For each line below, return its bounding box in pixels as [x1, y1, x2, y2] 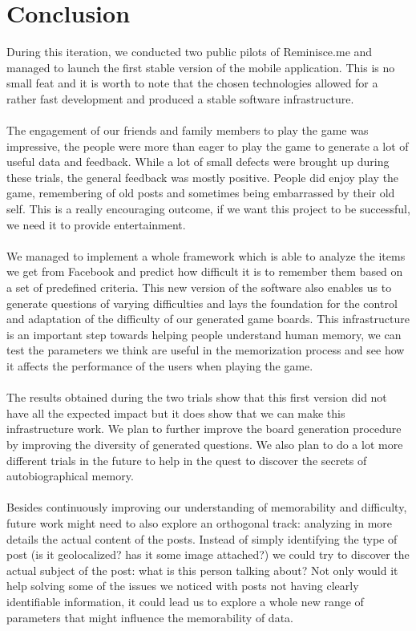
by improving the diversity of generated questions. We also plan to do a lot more [6, 435, 403, 452]
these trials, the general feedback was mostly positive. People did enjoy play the [6, 168, 399, 185]
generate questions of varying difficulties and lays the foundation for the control [6, 294, 398, 311]
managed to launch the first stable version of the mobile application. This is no [6, 59, 395, 75]
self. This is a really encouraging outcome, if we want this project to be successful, [6, 200, 410, 217]
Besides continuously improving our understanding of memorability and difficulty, [6, 499, 407, 516]
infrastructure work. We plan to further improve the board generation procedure [6, 420, 402, 437]
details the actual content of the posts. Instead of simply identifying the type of [6, 530, 398, 547]
